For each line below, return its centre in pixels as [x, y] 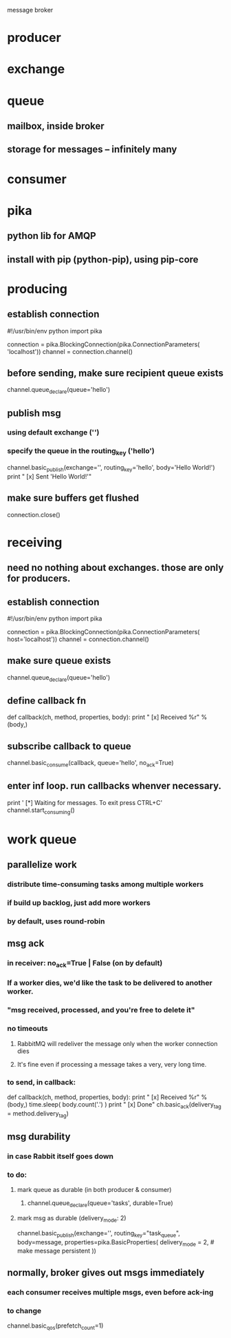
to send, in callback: [42, 1082]
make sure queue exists [59, 661]
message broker [30, 10]
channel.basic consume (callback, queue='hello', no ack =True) [90, 764]
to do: [17, 1175]
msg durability [39, 1137]
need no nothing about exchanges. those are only [115, 568]
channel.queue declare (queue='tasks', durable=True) [100, 1204]
